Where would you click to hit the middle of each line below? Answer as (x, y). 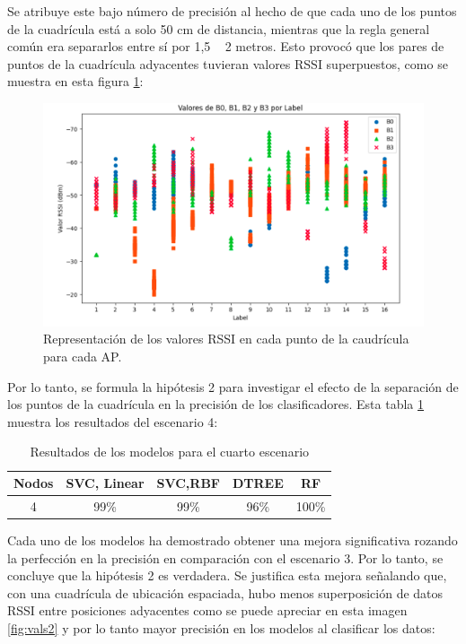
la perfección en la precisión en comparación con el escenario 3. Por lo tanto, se (225, 557)
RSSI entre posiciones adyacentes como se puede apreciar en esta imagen (207, 610)
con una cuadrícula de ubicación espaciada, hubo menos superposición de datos (225, 592)
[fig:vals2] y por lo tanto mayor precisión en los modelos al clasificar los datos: (221, 627)
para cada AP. (83, 357)
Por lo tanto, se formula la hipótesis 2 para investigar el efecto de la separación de (233, 386)
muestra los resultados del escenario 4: (113, 421)
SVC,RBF (188, 483)
